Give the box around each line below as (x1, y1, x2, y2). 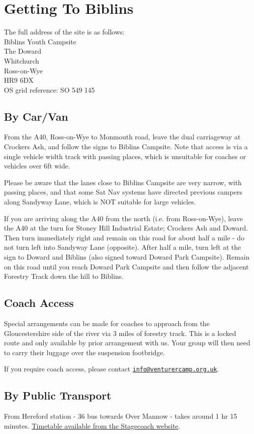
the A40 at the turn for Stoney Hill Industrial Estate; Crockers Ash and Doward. (4, 223, 248, 233)
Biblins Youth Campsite (4, 36, 76, 46)
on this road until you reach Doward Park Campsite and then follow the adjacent (4, 261, 249, 271)
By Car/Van (4, 108, 68, 124)
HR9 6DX (4, 75, 34, 85)
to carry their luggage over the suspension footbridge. (4, 347, 165, 357)
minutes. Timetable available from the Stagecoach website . (4, 420, 180, 431)
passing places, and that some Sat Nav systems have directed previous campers (4, 187, 242, 197)
